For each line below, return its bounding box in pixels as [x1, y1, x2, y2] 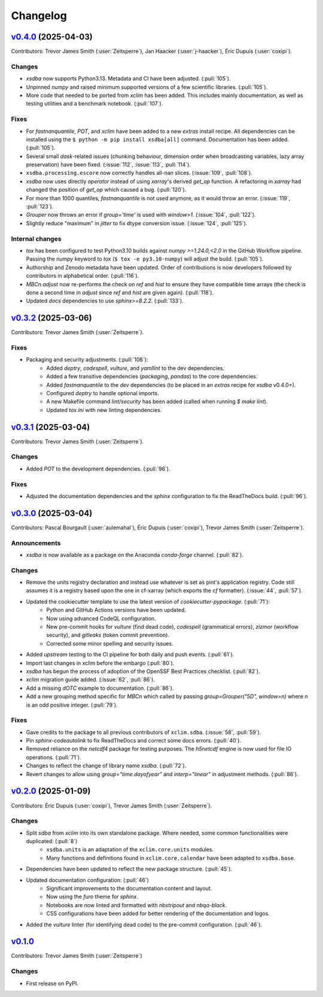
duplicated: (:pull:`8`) [26, 838, 78, 845]
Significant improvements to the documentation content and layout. [46, 885, 212, 892]
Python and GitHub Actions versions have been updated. [46, 607, 187, 614]
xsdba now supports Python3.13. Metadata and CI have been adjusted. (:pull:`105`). [26, 75, 231, 82]
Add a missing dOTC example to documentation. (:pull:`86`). [26, 684, 174, 692]
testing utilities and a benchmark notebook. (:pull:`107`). [26, 100, 163, 107]
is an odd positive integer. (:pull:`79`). [26, 701, 118, 708]
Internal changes [11, 234, 62, 243]
